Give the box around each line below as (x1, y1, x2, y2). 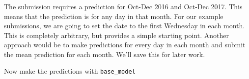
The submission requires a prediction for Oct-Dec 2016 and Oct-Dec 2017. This (4, 1, 243, 11)
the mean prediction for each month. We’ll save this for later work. (4, 49, 205, 59)
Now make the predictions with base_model (4, 65, 136, 76)
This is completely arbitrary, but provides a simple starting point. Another (4, 30, 229, 40)
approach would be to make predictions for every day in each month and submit (4, 39, 246, 50)
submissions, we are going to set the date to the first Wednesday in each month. (4, 20, 245, 31)
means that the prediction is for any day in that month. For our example (4, 11, 223, 21)
